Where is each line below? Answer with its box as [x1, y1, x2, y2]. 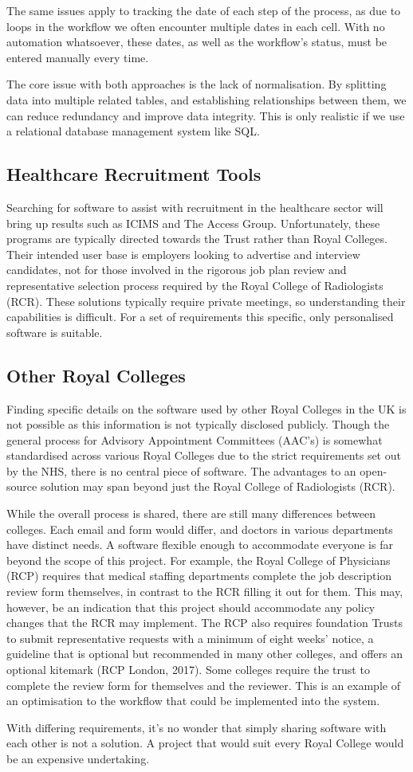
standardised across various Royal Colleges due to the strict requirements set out [6, 447, 401, 464]
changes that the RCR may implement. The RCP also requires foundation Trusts [6, 614, 403, 631]
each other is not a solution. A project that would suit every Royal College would [6, 735, 404, 751]
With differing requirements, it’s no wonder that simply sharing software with [6, 719, 387, 735]
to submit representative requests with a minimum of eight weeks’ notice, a [6, 629, 374, 646]
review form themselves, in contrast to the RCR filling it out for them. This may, [6, 583, 403, 600]
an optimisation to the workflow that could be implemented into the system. [6, 692, 380, 709]
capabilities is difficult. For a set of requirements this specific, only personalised [6, 308, 394, 325]
